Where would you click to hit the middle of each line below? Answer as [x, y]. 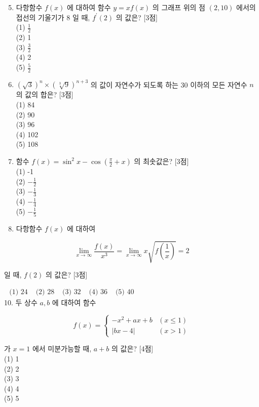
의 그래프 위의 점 [179, 7]
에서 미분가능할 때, [62, 349]
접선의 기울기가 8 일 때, [53, 17]
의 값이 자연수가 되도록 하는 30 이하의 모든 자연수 [169, 84]
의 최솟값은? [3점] [161, 161]
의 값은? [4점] [133, 349]
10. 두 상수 [21, 302]
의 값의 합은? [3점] [45, 94]
